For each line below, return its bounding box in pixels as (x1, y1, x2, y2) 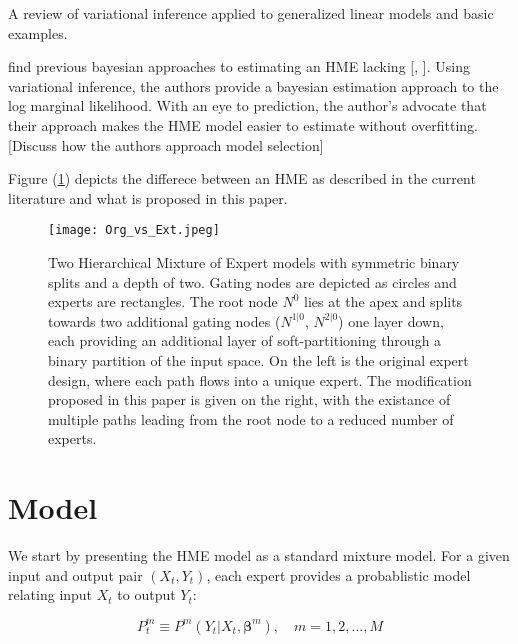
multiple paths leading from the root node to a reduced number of (48, 408, 454, 429)
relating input (8, 584, 93, 605)
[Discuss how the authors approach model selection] (8, 134, 324, 155)
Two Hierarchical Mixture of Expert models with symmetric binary (48, 252, 460, 272)
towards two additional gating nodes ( (48, 310, 281, 331)
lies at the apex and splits (304, 291, 463, 312)
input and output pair (8, 564, 143, 585)
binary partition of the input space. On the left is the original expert (48, 349, 469, 370)
